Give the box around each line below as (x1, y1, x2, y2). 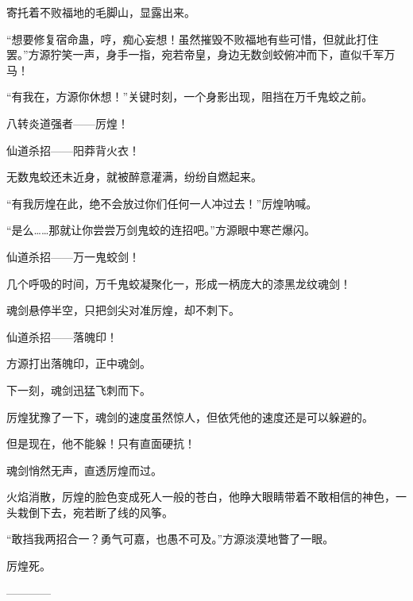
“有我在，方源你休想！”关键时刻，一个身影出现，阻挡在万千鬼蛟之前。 (6, 88, 373, 105)
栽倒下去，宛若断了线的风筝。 (17, 503, 173, 520)
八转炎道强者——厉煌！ (6, 114, 129, 131)
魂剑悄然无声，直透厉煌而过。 (6, 461, 162, 478)
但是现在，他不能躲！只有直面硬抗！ (6, 435, 195, 452)
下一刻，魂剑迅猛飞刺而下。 (6, 381, 151, 398)
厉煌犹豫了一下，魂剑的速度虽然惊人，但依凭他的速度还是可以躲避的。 (6, 408, 373, 425)
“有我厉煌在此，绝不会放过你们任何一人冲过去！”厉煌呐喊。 (6, 195, 318, 211)
